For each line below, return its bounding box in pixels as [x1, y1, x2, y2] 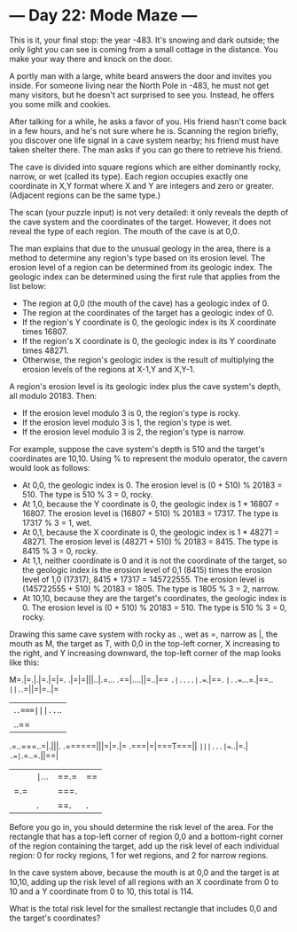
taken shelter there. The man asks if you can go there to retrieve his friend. [9, 144, 283, 155]
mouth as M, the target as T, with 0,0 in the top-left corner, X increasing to [9, 638, 281, 648]
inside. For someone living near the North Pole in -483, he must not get [9, 80, 270, 90]
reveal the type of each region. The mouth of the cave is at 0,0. [9, 225, 239, 236]
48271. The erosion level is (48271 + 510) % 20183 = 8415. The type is [21, 536, 278, 546]
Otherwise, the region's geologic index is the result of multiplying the [21, 354, 275, 364]
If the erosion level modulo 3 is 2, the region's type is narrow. [21, 427, 246, 437]
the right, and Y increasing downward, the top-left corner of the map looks [9, 647, 282, 658]
